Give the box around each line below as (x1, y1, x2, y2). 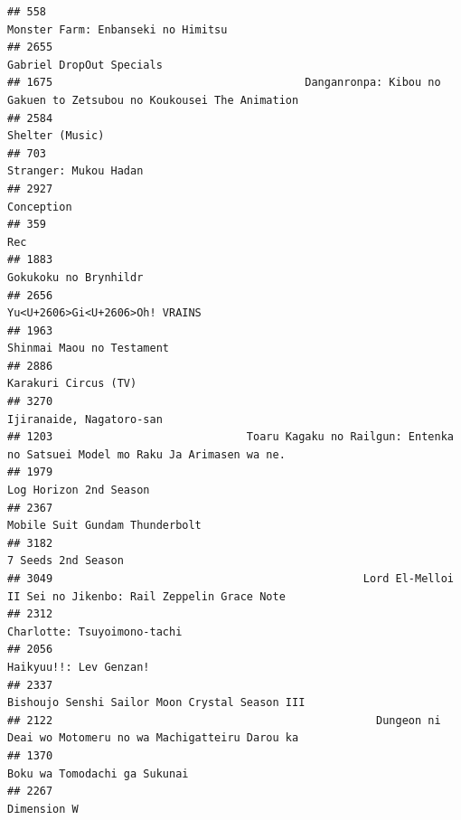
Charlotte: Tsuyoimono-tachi (7, 625, 183, 638)
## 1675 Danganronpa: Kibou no (7, 76, 441, 90)
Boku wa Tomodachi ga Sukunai (7, 767, 189, 780)
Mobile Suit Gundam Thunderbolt (7, 519, 202, 533)
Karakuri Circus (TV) (7, 377, 137, 391)
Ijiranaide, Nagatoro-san (7, 412, 163, 426)
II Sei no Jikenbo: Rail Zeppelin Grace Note (7, 589, 286, 603)
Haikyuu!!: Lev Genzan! (7, 660, 150, 674)
